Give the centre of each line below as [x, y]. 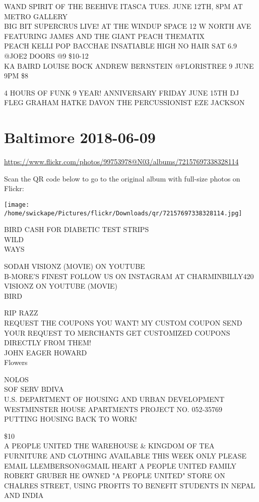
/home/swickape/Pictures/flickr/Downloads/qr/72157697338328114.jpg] [123, 213]
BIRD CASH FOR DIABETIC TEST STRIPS [77, 229]
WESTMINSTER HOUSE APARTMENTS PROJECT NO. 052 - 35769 [113, 409]
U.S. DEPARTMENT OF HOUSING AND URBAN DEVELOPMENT [114, 399]
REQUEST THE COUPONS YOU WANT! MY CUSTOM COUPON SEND [123, 322]
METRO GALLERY [36, 16]
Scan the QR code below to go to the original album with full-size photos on [122, 178]
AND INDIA [24, 495]
